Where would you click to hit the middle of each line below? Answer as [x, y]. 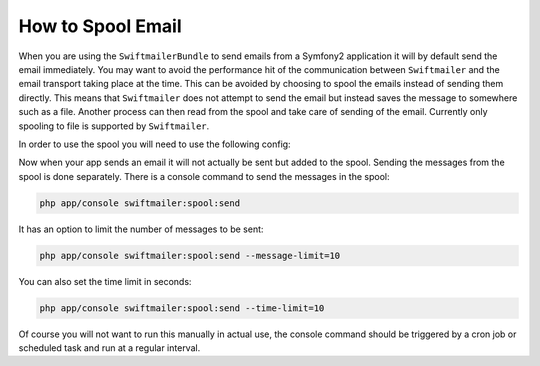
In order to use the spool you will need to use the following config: [154, 144]
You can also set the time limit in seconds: [105, 281]
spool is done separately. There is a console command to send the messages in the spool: [204, 176]
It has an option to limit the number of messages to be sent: [141, 229]
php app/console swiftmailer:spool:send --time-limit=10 [182, 308]
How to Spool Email [100, 26]
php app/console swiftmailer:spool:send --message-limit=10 [190, 255]
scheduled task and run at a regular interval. [109, 347]
